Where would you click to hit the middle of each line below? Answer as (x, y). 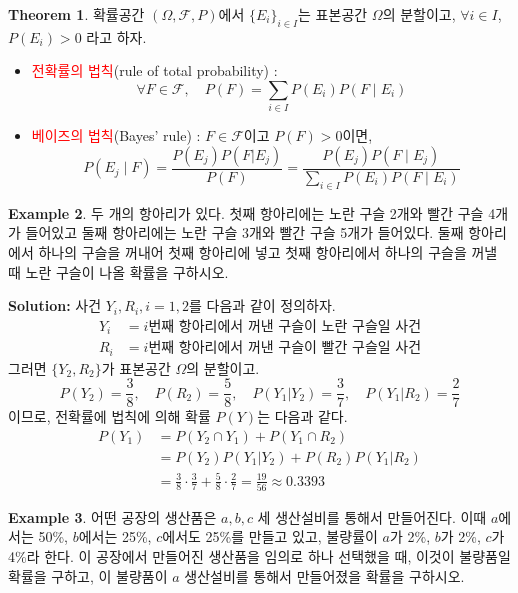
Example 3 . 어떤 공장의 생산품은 (112, 516)
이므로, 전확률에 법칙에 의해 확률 (109, 416)
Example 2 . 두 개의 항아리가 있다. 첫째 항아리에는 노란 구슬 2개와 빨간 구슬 (246, 212)
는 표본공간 (333, 14)
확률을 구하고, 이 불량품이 (88, 575)
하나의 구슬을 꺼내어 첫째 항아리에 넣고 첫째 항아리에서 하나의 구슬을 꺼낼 (268, 251)
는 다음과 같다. (302, 416)
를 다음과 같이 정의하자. (262, 305)
